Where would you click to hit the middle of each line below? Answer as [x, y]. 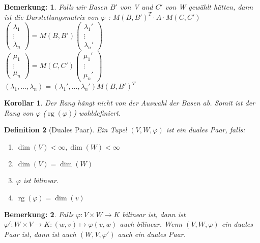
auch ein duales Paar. [152, 234]
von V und [136, 7]
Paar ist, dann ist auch [40, 234]
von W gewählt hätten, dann [209, 7]
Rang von [19, 112]
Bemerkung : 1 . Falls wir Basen [56, 7]
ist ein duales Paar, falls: [206, 130]
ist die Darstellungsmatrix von [51, 16]
